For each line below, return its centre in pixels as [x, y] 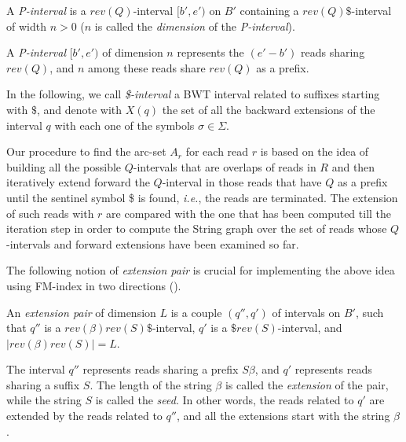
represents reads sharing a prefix [161, 369]
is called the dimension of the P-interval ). [195, 26]
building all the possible [64, 166]
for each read [217, 151]
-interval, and [310, 328]
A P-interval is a [46, 10]
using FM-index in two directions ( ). [94, 285]
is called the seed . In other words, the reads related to [225, 400]
